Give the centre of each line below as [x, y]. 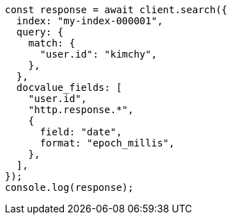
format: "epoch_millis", [107, 143]
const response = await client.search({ [116, 10]
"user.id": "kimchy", [99, 54]
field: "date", [81, 132]
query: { [40, 32]
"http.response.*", [81, 110]
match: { [52, 43]
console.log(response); [69, 187]
